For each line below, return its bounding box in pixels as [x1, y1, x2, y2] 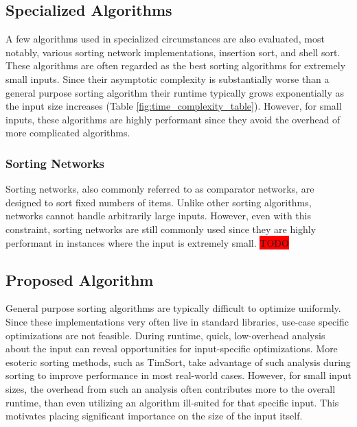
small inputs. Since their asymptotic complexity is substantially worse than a [5, 71, 330, 86]
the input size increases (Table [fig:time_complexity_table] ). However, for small [5, 99, 342, 113]
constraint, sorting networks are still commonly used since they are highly [5, 221, 316, 236]
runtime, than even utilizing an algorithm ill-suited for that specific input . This [5, 395, 339, 409]
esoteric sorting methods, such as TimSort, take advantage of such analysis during [5, 354, 351, 369]
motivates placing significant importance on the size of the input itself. [5, 408, 303, 423]
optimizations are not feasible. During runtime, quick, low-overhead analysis [5, 328, 325, 342]
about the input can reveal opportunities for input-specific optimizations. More [5, 341, 338, 356]
